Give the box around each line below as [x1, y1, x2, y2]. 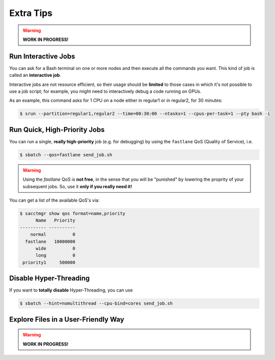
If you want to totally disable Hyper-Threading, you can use [9, 287, 133, 293]
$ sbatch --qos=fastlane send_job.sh [19, 152, 112, 157]
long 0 [35, 253, 75, 258]
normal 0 [30, 232, 75, 237]
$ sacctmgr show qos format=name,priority [19, 211, 125, 217]
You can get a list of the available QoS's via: [9, 197, 100, 203]
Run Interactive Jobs [9, 52, 75, 60]
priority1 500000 [22, 260, 75, 265]
